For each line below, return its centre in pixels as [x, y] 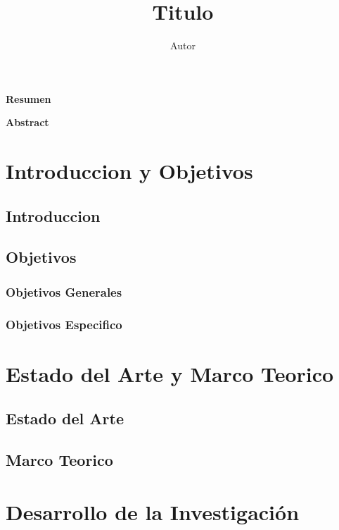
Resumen [28, 98]
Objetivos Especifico [64, 324]
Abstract [27, 122]
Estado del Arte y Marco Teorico [170, 373]
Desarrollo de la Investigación [153, 511]
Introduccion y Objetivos [129, 171]
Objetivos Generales [64, 291]
